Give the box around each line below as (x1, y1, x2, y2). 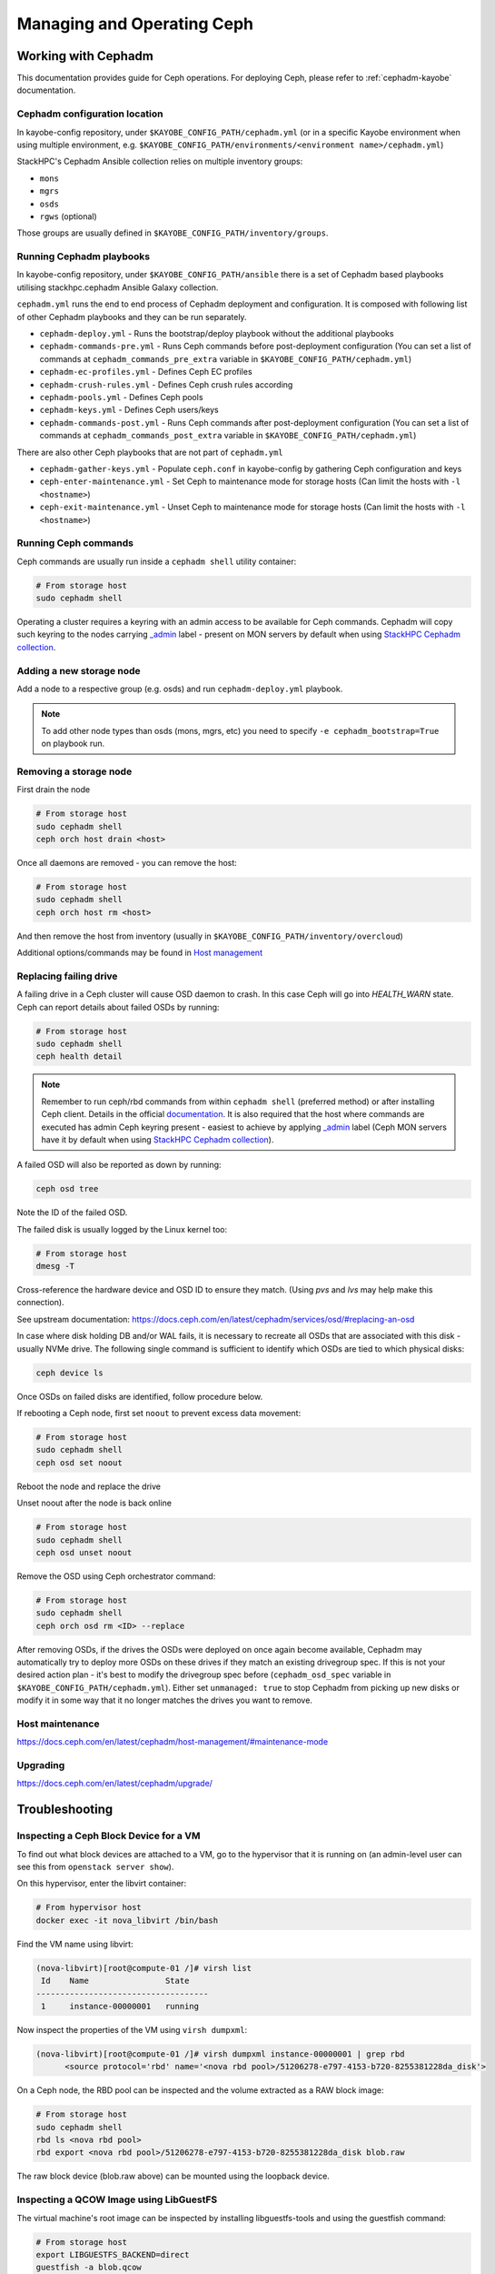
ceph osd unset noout (35, 1547, 133, 1557)
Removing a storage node (16, 765, 133, 778)
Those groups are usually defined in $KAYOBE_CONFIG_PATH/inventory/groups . (16, 227, 329, 238)
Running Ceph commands (16, 537, 134, 549)
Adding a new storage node (16, 664, 141, 677)
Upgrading (16, 1759, 65, 1772)
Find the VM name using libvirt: (16, 1938, 134, 1949)
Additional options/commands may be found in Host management (16, 947, 263, 959)
